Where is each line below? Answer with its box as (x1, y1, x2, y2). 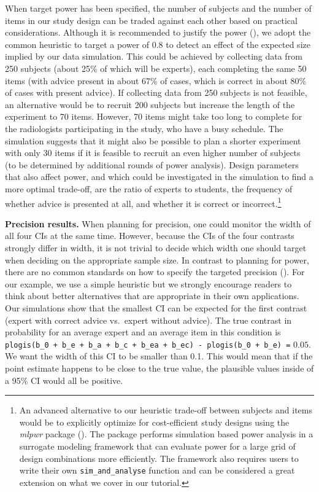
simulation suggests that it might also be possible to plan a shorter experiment (5, 134, 301, 147)
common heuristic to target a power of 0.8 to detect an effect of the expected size (5, 37, 310, 50)
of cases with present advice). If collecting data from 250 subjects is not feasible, (5, 86, 307, 99)
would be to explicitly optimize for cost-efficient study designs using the (19, 415, 290, 428)
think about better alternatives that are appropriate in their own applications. (5, 289, 299, 302)
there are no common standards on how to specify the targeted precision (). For (5, 265, 305, 278)
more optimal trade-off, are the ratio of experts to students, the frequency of (5, 182, 293, 195)
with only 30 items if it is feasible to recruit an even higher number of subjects (5, 146, 301, 159)
